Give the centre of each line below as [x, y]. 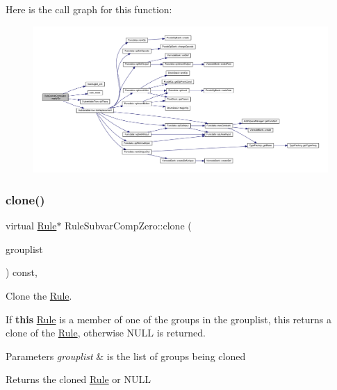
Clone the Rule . [39, 295]
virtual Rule [31, 226]
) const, [22, 272]
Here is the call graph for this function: [89, 9]
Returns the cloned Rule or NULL [78, 379]
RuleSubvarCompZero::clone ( [128, 226]
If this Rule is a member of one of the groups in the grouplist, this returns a [168, 319]
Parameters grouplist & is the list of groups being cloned [126, 356]
